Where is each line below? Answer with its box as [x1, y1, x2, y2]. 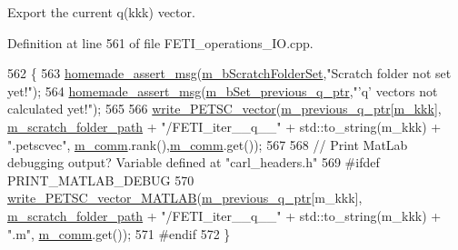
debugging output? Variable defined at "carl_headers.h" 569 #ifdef [7, 153, 380, 172]
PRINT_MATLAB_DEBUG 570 [7, 170, 194, 189]
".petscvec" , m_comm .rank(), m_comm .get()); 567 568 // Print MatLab [7, 135, 408, 154]
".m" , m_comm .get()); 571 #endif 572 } [7, 224, 231, 243]
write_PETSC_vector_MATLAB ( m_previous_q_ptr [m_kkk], [7, 188, 363, 207]
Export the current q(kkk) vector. [7, 3, 195, 21]
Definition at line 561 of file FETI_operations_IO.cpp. [7, 33, 314, 52]
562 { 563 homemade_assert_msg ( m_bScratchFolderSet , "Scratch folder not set [7, 64, 452, 83]
